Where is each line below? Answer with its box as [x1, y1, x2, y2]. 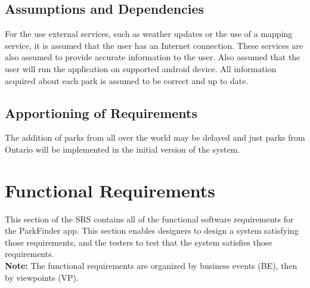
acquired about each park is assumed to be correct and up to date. [5, 74, 249, 86]
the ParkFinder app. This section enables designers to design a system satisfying [5, 224, 299, 237]
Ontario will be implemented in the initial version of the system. [5, 143, 240, 155]
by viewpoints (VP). [5, 271, 79, 283]
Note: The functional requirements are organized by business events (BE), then [5, 259, 297, 272]
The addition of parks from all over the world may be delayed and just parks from [5, 131, 305, 144]
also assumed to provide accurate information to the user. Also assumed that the [5, 51, 300, 63]
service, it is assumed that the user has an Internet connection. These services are [5, 39, 303, 51]
